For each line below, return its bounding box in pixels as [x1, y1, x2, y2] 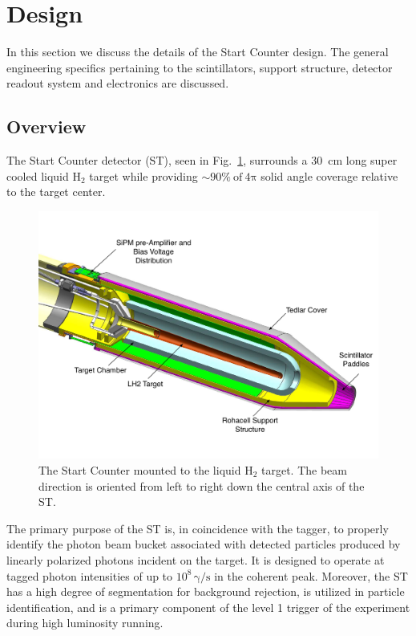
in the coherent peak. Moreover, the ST [214, 567, 408, 584]
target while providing [89, 167, 198, 184]
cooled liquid [6, 167, 69, 184]
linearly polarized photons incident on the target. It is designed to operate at [6, 551, 385, 568]
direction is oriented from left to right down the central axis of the [38, 477, 365, 494]
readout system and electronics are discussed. [6, 75, 229, 92]
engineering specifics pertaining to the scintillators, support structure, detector [6, 59, 393, 75]
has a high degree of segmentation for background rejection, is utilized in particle [6, 583, 405, 600]
